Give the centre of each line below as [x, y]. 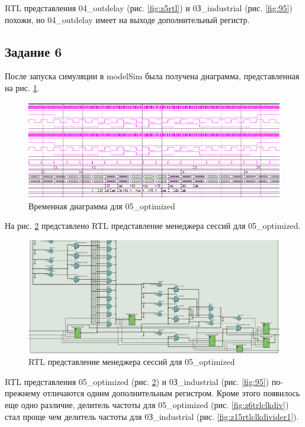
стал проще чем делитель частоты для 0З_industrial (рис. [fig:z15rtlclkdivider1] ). [152, 416]
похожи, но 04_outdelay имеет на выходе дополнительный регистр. [127, 19]
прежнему [23, 393]
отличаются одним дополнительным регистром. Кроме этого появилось [171, 393]
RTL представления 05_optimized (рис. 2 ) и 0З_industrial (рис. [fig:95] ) [137, 381]
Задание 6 [33, 51]
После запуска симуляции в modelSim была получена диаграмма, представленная [152, 76]
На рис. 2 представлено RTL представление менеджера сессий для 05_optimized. [153, 226]
